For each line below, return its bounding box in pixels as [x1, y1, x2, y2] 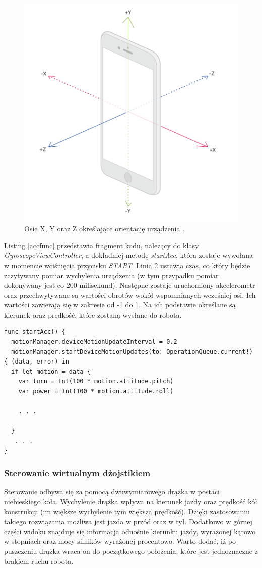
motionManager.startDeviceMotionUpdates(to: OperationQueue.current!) [11, 348, 253, 355]
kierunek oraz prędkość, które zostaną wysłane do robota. [4, 309, 182, 320]
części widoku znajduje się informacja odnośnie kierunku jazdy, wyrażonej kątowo [4, 526, 256, 536]
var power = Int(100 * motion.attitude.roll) [18, 388, 174, 395]
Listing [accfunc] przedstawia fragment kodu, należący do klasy [4, 240, 199, 250]
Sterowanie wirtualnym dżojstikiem [4, 467, 151, 479]
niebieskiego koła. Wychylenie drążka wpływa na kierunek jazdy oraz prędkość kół [4, 496, 257, 507]
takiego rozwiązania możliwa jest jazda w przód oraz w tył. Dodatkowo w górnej [4, 516, 252, 527]
